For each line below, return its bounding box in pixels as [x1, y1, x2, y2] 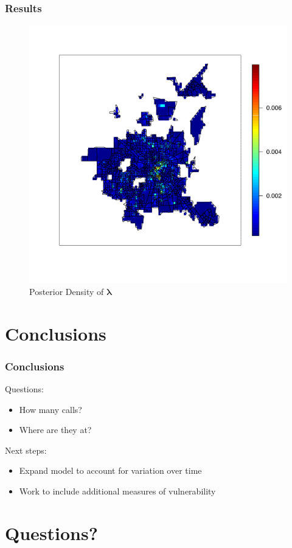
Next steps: [5, 443, 47, 456]
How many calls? [19, 403, 82, 415]
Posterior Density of [29, 285, 104, 297]
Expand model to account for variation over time [19, 464, 202, 477]
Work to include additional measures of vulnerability [19, 484, 216, 497]
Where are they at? [19, 423, 92, 436]
